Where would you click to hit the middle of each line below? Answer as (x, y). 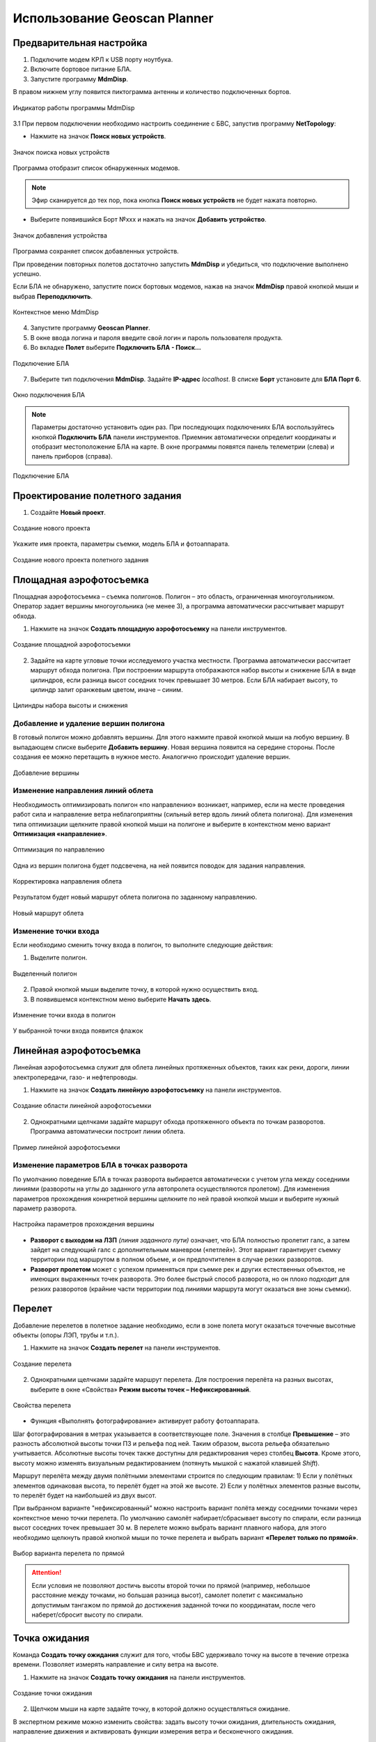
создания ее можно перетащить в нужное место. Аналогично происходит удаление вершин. (152, 757)
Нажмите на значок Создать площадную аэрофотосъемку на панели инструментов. (159, 629)
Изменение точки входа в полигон (64, 1015)
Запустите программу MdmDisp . (79, 79)
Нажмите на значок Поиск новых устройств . (98, 137)
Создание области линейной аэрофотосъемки (82, 1106)
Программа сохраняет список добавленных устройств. (96, 252)
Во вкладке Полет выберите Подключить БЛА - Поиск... (116, 348)
